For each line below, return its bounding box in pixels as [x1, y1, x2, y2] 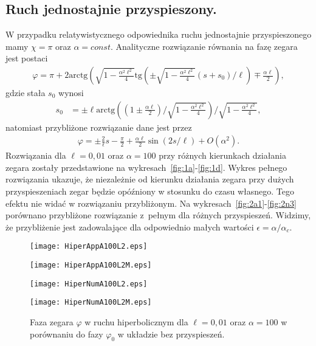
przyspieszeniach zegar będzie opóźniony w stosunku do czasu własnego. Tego [5, 185, 294, 198]
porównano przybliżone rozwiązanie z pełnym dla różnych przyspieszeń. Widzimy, [5, 209, 311, 221]
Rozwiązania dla [5, 149, 66, 162]
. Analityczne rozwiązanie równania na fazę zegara [110, 40, 298, 52]
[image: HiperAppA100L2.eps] [30, 242, 148, 251]
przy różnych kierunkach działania [159, 149, 287, 162]
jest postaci [5, 52, 48, 64]
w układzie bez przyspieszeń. [117, 327, 225, 340]
